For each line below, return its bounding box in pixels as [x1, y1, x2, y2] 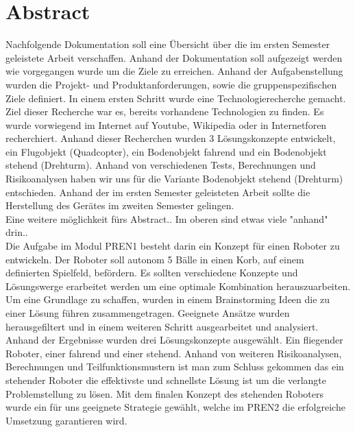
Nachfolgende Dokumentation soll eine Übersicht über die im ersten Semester [5, 37, 330, 51]
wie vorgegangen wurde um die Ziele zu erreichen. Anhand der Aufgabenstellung [5, 64, 343, 78]
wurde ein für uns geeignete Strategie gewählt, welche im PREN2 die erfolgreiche [5, 400, 345, 414]
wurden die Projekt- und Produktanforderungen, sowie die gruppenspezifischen [5, 77, 337, 91]
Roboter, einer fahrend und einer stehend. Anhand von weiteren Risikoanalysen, [5, 346, 342, 360]
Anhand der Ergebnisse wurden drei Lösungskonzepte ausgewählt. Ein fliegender [5, 333, 343, 347]
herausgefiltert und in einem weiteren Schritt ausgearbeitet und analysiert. [5, 319, 319, 333]
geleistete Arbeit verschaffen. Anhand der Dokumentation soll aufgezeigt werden [5, 50, 343, 64]
